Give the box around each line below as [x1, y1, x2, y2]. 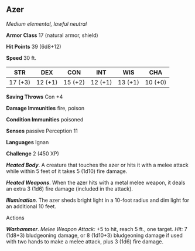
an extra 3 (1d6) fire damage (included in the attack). [6, 185, 134, 192]
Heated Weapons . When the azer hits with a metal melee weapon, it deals [6, 179, 186, 186]
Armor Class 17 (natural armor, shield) [6, 32, 98, 39]
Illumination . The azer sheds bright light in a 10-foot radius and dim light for [6, 196, 189, 203]
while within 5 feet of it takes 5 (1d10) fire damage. [6, 167, 128, 175]
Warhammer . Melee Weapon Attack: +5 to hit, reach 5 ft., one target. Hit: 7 [6, 225, 187, 232]
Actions [6, 214, 25, 221]
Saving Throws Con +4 [6, 93, 63, 100]
